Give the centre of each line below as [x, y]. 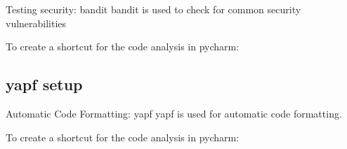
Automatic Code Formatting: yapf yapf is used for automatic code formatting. [174, 113]
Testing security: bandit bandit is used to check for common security [153, 9]
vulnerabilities [36, 23]
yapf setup [44, 84]
